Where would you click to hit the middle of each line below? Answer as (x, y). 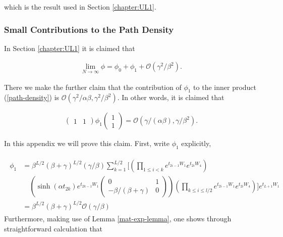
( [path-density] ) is (32, 97)
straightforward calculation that (53, 228)
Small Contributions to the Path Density (89, 29)
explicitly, (196, 143)
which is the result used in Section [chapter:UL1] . (80, 7)
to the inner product (225, 87)
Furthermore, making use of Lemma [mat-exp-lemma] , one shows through (118, 218)
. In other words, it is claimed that (171, 97)
